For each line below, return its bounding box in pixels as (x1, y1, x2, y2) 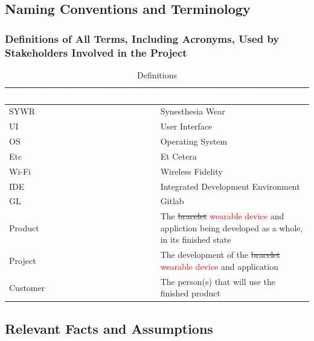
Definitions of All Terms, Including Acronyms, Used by (5, 31, 280, 46)
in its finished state (160, 233, 231, 246)
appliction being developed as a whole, (160, 221, 303, 234)
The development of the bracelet (160, 248, 280, 261)
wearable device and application (160, 260, 278, 272)
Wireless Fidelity (160, 164, 223, 177)
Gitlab (160, 195, 184, 207)
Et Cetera (160, 149, 197, 162)
